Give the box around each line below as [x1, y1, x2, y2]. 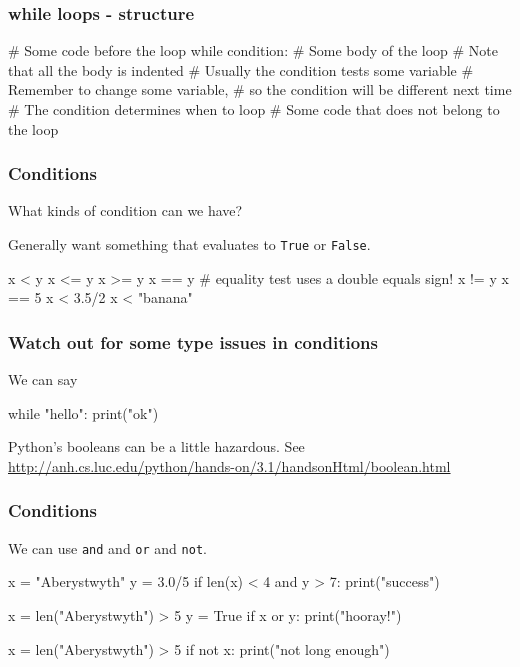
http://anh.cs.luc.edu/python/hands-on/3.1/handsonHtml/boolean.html [8, 455, 451, 476]
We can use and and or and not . [8, 537, 207, 558]
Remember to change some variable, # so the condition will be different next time [8, 79, 512, 100]
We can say [8, 369, 78, 390]
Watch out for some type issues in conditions [8, 329, 378, 354]
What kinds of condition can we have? [8, 200, 243, 221]
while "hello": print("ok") [8, 402, 159, 423]
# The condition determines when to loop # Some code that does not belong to [8, 99, 500, 119]
